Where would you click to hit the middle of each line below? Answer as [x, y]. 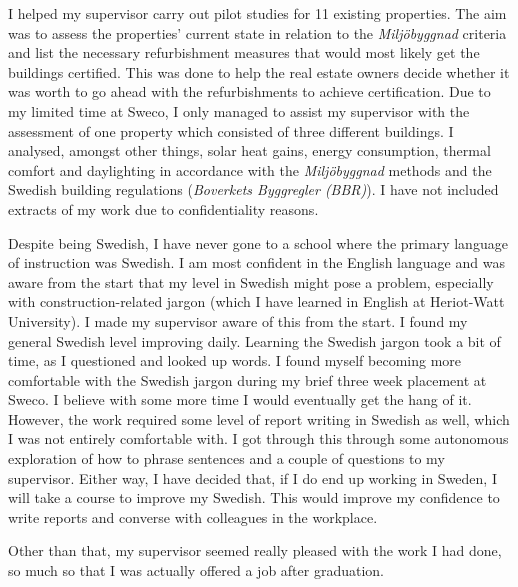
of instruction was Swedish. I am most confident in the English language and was [256, 262]
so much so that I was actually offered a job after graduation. [196, 570]
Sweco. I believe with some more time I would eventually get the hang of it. [240, 399]
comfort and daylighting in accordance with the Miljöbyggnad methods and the [250, 169]
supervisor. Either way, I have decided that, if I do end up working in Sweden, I [252, 477]
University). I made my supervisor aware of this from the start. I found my [238, 320]
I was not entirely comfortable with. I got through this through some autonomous [258, 438]
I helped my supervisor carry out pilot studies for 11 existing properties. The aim [257, 13]
